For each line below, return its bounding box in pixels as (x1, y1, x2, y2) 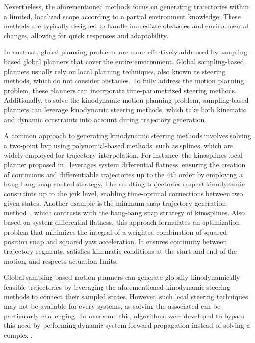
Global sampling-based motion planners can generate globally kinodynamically (4, 272, 240, 282)
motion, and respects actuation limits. (4, 255, 118, 265)
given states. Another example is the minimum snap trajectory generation (4, 198, 226, 208)
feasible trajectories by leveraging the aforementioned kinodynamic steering (4, 282, 230, 292)
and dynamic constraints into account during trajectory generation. (4, 114, 206, 124)
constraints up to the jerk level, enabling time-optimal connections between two (4, 188, 243, 198)
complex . (4, 330, 33, 340)
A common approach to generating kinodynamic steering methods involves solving (4, 131, 251, 141)
